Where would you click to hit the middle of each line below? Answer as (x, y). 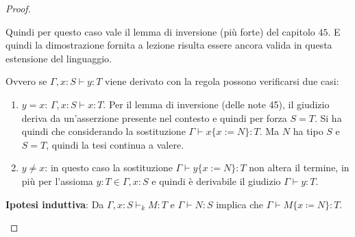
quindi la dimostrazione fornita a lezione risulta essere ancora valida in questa (169, 45)
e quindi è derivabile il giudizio (216, 180)
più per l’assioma (57, 180)
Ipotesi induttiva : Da (55, 204)
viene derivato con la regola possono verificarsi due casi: (222, 81)
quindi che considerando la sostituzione (103, 131)
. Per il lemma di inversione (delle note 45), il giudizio (216, 104)
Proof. (18, 8)
